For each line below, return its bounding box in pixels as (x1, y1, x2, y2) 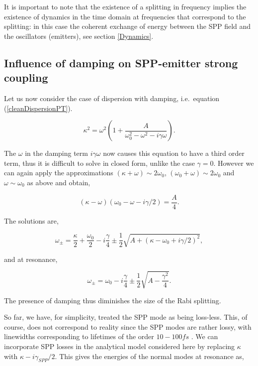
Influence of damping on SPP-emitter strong (4, 55, 238, 70)
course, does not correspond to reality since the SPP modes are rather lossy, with (4, 321, 252, 332)
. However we (213, 157, 254, 168)
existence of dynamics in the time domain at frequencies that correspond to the (4, 11, 246, 21)
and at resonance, (4, 253, 58, 264)
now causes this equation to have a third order (103, 148, 245, 158)
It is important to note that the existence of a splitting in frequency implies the (4, 1, 247, 11)
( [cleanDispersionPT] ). (4, 103, 73, 113)
